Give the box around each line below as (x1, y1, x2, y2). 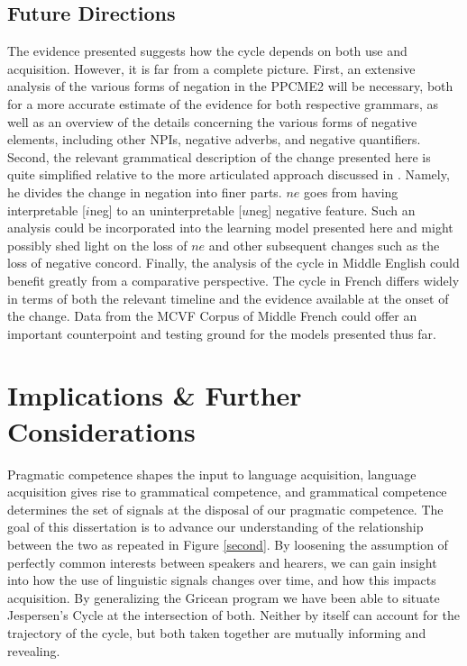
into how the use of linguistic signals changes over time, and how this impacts (7, 570, 436, 589)
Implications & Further (7, 377, 302, 414)
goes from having (304, 182, 398, 201)
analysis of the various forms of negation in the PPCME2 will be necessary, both (7, 77, 453, 96)
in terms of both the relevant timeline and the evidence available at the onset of (7, 288, 449, 307)
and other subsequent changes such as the (208, 235, 440, 254)
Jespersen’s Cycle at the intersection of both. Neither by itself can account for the (7, 606, 460, 625)
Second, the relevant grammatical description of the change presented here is (7, 147, 431, 166)
